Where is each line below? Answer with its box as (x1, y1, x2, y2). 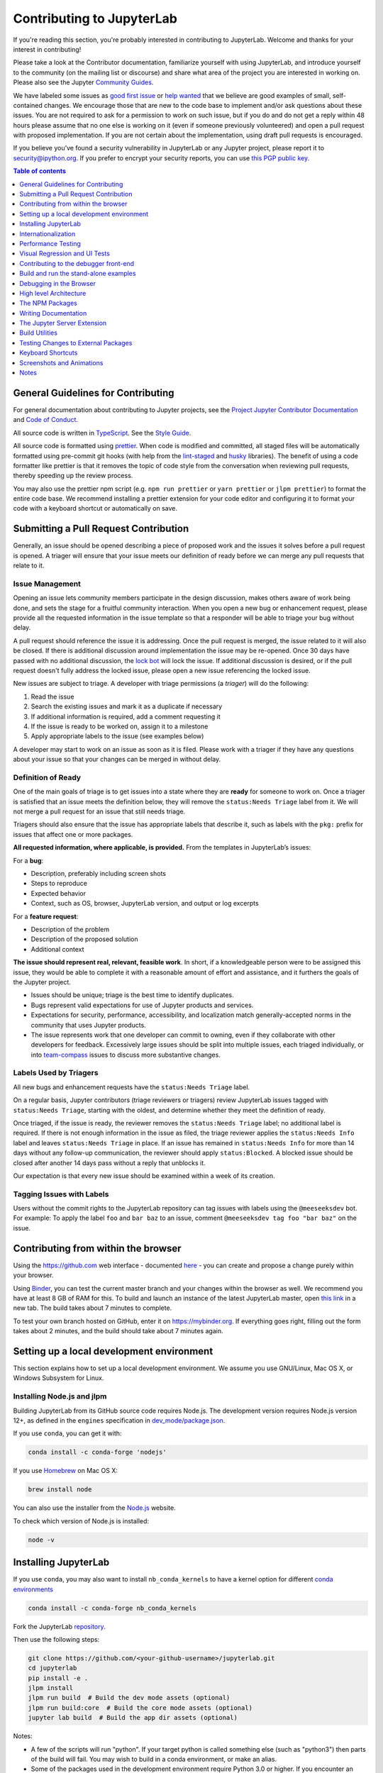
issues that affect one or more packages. (13, 830, 133, 838)
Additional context (30, 945, 84, 953)
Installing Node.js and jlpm (13, 1391, 107, 1401)
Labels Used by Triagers (13, 1068, 99, 1078)
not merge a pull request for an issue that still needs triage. (13, 807, 186, 816)
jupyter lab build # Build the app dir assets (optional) (28, 1713, 238, 1722)
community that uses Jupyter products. (30, 1021, 147, 1029)
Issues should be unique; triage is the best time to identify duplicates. (30, 991, 234, 999)
